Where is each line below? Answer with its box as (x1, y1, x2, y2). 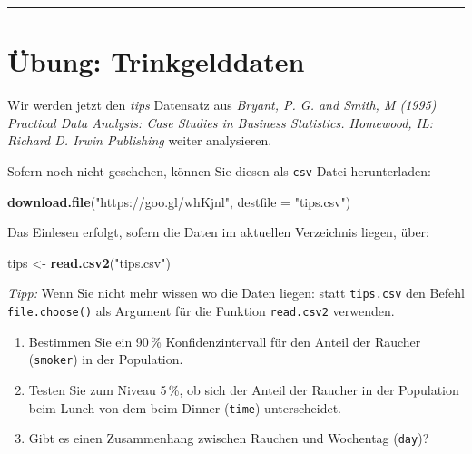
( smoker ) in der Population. (28, 350, 183, 369)
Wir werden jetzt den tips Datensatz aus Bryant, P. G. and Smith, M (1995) (7, 95, 437, 114)
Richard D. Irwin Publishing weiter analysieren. (7, 131, 272, 150)
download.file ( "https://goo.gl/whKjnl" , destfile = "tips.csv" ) (7, 192, 351, 211)
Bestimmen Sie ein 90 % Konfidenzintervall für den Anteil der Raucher (28, 331, 421, 350)
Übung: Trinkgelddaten (7, 43, 305, 80)
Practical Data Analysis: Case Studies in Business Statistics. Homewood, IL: (7, 113, 434, 132)
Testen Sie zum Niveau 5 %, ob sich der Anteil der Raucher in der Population (28, 380, 459, 399)
